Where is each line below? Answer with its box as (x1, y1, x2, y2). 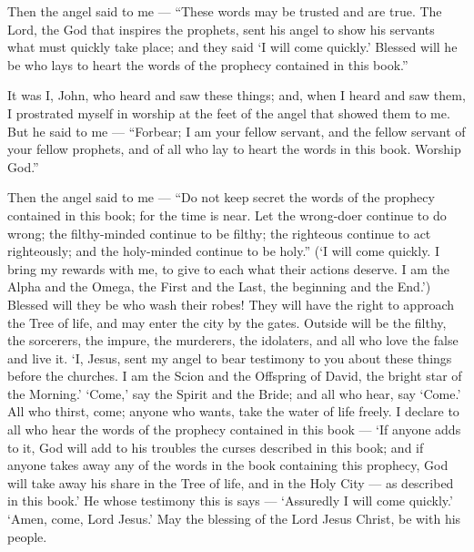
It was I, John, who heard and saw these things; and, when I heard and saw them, (7, 86, 466, 105)
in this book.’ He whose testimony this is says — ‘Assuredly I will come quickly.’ (7, 491, 453, 510)
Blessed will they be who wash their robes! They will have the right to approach (7, 294, 455, 313)
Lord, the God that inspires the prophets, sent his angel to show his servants (7, 19, 435, 38)
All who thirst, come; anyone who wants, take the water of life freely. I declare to (7, 402, 459, 421)
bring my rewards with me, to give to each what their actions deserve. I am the (7, 259, 450, 278)
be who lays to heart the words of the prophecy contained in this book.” (7, 55, 408, 74)
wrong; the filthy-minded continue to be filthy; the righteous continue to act (7, 223, 431, 242)
